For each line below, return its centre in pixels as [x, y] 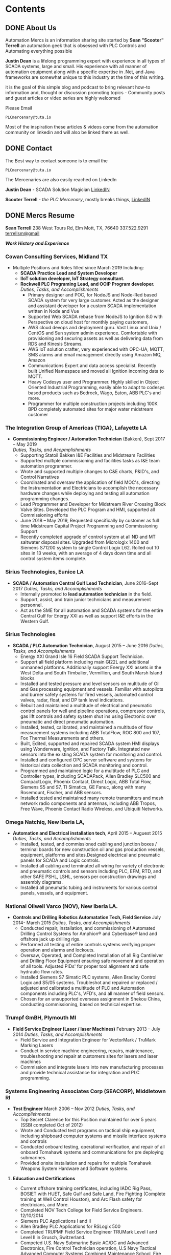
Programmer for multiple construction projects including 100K [93, 403]
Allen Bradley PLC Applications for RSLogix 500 [70, 1226]
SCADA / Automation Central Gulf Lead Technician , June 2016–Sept [86, 583]
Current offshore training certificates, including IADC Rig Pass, [86, 1188]
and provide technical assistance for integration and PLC [80, 1072]
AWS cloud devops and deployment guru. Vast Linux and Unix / [95, 327]
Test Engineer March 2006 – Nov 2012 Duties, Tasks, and [74, 1109]
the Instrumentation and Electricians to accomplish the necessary [89, 488]
